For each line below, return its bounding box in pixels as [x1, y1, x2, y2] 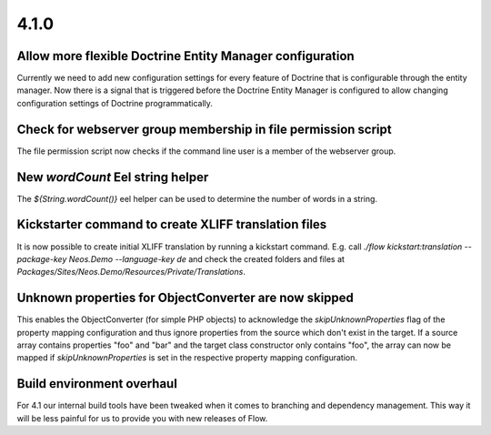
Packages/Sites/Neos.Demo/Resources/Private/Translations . [16, 267, 245, 278]
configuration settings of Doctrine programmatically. [16, 97, 214, 108]
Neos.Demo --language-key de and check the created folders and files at [68, 253, 346, 264]
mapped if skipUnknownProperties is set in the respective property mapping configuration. [16, 352, 358, 363]
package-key [16, 253, 67, 264]
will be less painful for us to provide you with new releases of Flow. [16, 412, 268, 423]
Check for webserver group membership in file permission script [16, 121, 392, 137]
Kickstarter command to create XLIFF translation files [16, 217, 327, 232]
